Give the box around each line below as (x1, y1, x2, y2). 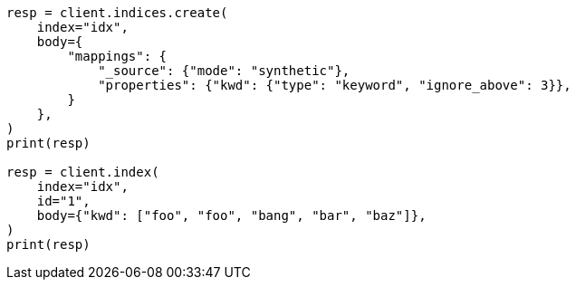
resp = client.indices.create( (6, 5, 228, 20)
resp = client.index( (6, 165, 159, 179)
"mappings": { (67, 49, 168, 63)
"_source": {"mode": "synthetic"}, (98, 63, 350, 78)
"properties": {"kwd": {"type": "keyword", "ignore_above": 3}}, (98, 78, 571, 92)
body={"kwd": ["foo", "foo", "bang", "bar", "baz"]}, (36, 208, 427, 223)
